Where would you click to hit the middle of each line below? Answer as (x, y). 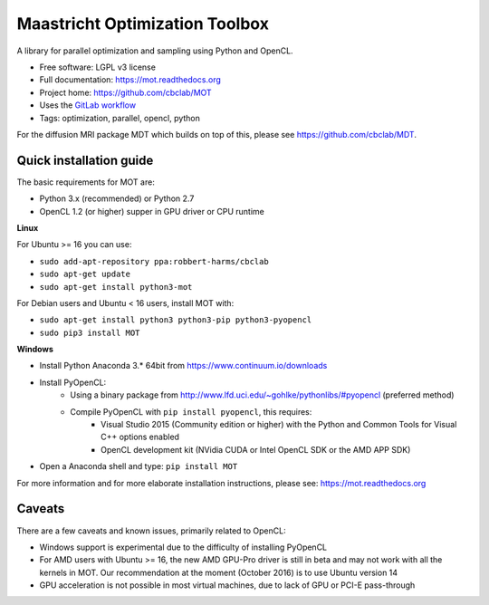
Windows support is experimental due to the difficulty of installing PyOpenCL (183, 547)
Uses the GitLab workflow (87, 105)
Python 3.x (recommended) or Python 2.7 (117, 198)
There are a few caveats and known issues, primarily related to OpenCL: (151, 531)
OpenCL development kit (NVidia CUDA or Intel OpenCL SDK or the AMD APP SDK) (256, 449)
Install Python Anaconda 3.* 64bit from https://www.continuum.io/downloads (183, 366)
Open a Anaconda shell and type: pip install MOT (139, 466)
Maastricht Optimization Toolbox (143, 24)
